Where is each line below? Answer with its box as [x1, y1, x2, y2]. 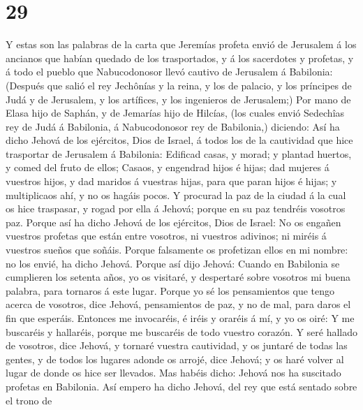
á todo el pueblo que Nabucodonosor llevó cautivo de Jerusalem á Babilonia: [6, 64, 333, 79]
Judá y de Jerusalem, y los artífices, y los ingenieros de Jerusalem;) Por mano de [6, 91, 351, 106]
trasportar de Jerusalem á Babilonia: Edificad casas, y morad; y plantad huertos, [6, 146, 352, 161]
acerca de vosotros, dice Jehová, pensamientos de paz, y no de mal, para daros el [6, 297, 351, 312]
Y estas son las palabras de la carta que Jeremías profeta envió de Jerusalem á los [6, 37, 357, 52]
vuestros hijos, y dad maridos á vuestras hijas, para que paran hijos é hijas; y [6, 174, 337, 189]
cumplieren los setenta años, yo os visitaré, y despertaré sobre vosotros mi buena [6, 270, 350, 284]
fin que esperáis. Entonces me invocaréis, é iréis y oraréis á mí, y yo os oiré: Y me [6, 311, 355, 325]
